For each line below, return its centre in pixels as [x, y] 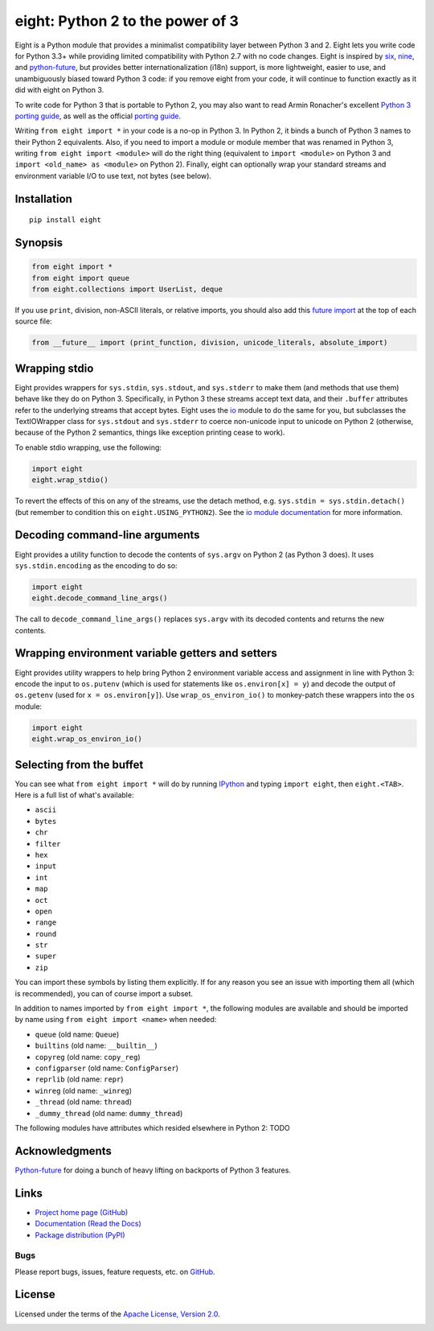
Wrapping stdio [54, 368]
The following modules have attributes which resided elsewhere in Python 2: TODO [152, 1127]
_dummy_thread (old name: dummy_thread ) [109, 1113]
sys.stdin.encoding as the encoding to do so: [96, 565]
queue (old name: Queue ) [77, 1034]
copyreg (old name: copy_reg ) [88, 1057]
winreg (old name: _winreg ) [84, 1090]
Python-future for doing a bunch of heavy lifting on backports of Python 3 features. [153, 1170]
